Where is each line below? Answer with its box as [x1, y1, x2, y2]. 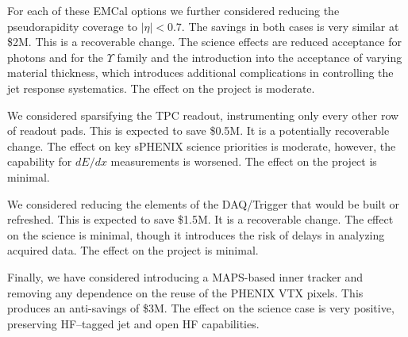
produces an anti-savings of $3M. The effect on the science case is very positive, [7, 300, 395, 316]
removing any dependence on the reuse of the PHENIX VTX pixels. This [7, 284, 364, 301]
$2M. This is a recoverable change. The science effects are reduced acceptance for [7, 33, 402, 50]
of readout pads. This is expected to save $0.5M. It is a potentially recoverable [7, 122, 390, 139]
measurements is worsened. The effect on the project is [110, 153, 377, 170]
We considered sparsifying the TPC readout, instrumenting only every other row [7, 106, 399, 123]
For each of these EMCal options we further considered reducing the [7, 2, 340, 18]
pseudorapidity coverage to [7, 17, 137, 34]
